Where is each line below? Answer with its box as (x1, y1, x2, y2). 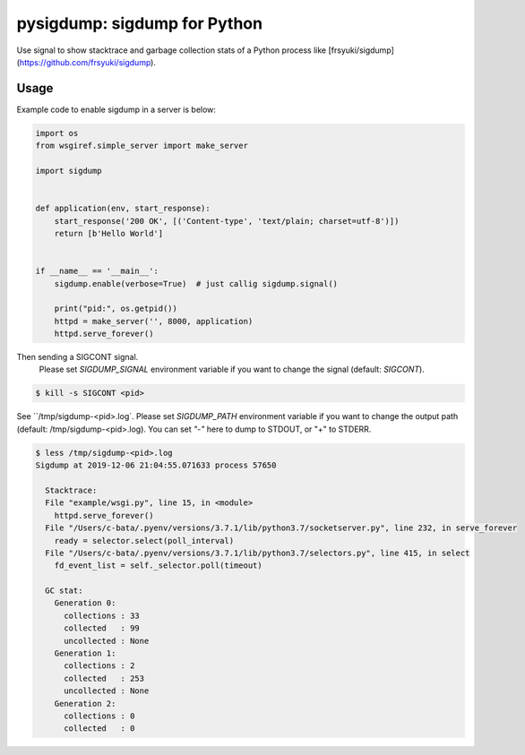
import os (35, 128, 79, 138)
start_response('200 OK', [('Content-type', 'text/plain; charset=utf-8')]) (54, 216, 400, 226)
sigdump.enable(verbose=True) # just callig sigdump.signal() (54, 279, 339, 288)
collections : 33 (64, 610, 141, 621)
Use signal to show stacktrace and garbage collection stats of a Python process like (16, 45, 327, 56)
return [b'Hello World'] (54, 228, 164, 238)
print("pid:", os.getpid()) (54, 304, 178, 313)
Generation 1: (54, 648, 116, 658)
